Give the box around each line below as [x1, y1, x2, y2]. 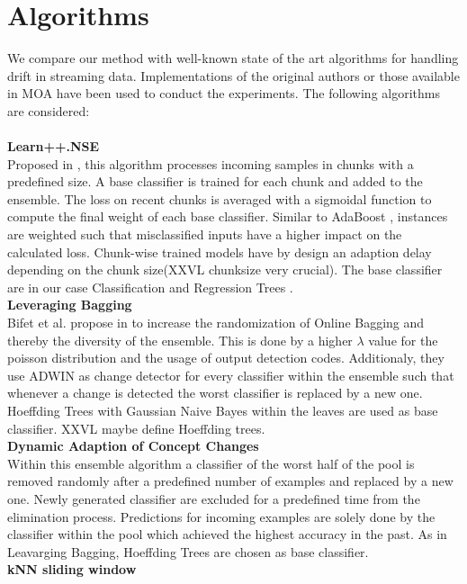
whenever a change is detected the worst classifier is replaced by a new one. [7, 383, 423, 402]
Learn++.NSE [7, 137, 100, 156]
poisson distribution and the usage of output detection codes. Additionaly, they [7, 348, 445, 367]
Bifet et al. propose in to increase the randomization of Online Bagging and [7, 313, 425, 332]
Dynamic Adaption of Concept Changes [7, 436, 259, 455]
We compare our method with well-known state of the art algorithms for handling [7, 49, 459, 67]
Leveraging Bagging [7, 295, 132, 314]
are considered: [7, 101, 90, 120]
